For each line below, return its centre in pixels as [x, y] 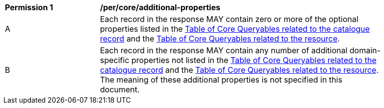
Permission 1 [29, 7]
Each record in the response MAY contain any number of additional [224, 50]
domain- [365, 50]
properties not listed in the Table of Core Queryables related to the [254, 60]
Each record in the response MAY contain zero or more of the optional [229, 19]
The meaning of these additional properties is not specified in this [221, 80]
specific [115, 60]
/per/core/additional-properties [160, 7]
